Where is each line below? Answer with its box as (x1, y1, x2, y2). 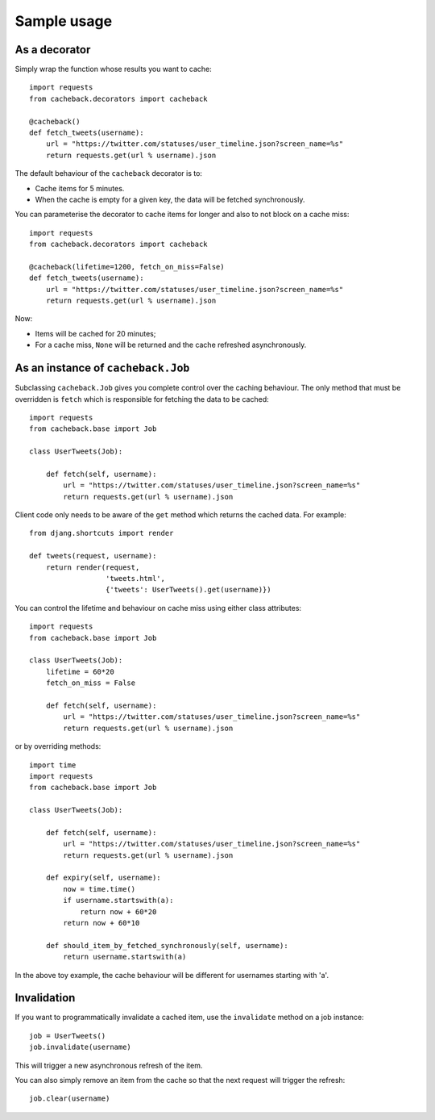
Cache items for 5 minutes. (35, 183, 125, 193)
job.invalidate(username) (29, 1043, 132, 1052)
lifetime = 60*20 (45, 667, 114, 676)
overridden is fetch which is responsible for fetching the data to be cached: (14, 394, 269, 403)
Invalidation (14, 991, 76, 1005)
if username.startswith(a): (63, 896, 174, 905)
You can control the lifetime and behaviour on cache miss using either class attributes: (14, 603, 302, 612)
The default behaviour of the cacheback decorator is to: (14, 169, 203, 178)
